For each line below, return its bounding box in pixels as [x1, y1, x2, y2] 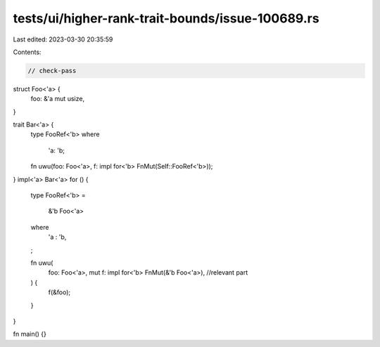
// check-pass [27, 67, 77, 74]
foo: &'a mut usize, [30, 95, 84, 103]
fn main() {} [13, 330, 47, 339]
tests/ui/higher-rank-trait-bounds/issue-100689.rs [13, 11, 319, 26]
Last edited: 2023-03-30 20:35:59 [13, 35, 113, 44]
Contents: [13, 48, 42, 56]
